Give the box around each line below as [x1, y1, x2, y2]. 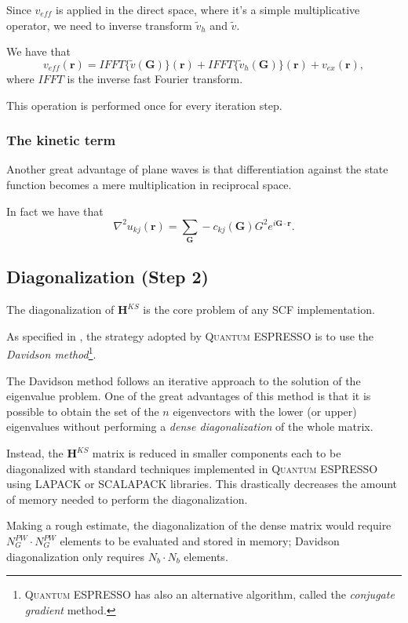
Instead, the [6, 445, 64, 461]
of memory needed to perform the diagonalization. [6, 490, 248, 507]
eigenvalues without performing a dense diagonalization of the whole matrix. [6, 418, 373, 435]
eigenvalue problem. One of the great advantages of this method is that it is [6, 388, 371, 404]
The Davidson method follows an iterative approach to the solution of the [6, 372, 361, 388]
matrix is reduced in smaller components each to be [92, 445, 341, 461]
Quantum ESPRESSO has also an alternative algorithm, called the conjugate [24, 586, 395, 603]
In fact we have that [6, 202, 104, 219]
